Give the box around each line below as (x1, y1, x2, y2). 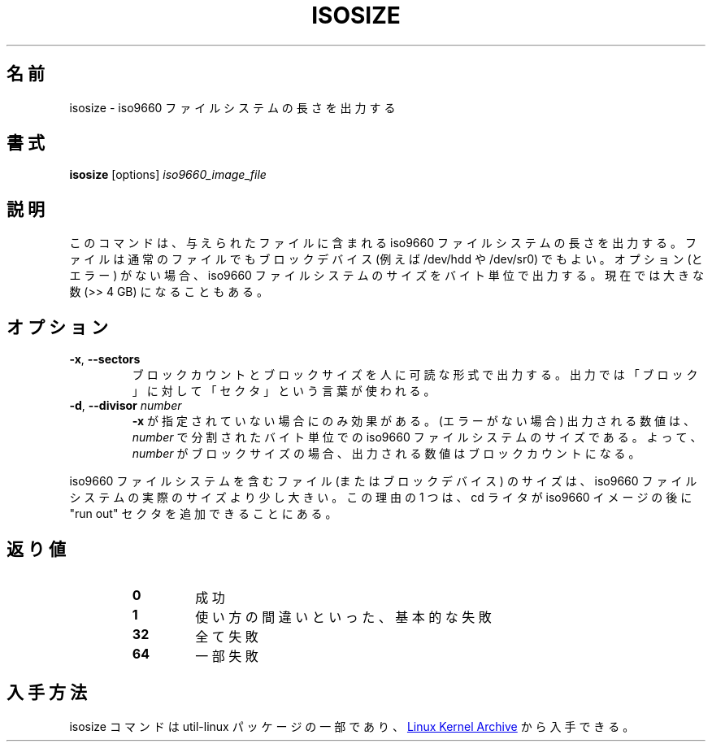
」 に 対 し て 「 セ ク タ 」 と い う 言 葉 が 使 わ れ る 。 (132, 384, 436, 398)
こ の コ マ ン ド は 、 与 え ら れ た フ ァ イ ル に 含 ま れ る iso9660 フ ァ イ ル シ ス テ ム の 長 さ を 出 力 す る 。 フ (69, 236, 697, 250)
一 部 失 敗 (195, 647, 258, 664)
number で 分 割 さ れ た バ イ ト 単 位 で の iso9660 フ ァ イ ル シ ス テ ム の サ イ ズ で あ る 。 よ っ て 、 (132, 430, 702, 445)
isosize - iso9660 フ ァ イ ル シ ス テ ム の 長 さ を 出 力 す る (69, 100, 396, 115)
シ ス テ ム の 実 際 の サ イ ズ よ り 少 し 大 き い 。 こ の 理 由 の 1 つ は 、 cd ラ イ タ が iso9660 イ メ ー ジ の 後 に (69, 490, 692, 505)
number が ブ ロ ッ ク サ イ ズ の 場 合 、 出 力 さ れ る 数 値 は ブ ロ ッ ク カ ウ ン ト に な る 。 (132, 446, 640, 461)
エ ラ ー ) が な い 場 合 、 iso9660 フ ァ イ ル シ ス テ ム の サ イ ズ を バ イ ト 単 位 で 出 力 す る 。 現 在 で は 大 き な (69, 268, 704, 283)
